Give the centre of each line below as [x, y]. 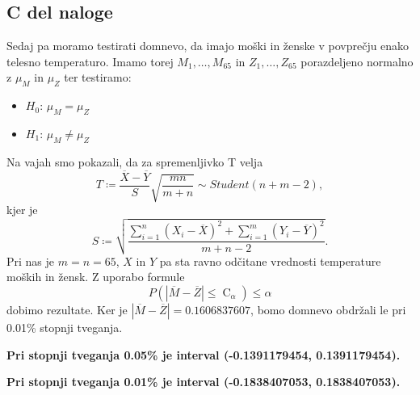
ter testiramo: [98, 77]
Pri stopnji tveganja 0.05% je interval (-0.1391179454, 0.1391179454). [204, 354]
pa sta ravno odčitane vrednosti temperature [270, 261]
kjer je [22, 209]
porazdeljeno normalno [357, 61]
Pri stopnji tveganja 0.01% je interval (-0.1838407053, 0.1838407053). [204, 382]
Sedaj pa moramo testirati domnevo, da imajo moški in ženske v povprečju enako [208, 46]
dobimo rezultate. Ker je [67, 309]
